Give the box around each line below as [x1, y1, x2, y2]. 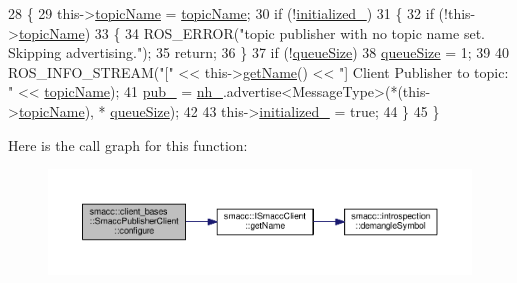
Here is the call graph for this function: [8, 134, 248, 155]
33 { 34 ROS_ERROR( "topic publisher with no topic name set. [94, 22, 485, 43]
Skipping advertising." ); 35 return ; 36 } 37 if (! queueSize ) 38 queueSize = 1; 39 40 [8, 42, 509, 63]
